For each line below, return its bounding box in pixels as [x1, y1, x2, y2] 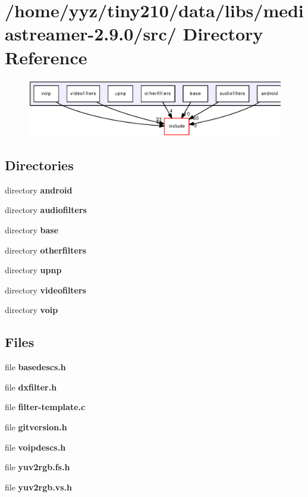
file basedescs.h [5, 361, 66, 373]
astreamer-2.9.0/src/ [5, 21, 177, 46]
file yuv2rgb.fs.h [5, 461, 70, 473]
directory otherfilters [5, 243, 86, 256]
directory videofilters [5, 283, 86, 296]
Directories [5, 155, 74, 174]
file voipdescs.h [5, 440, 66, 453]
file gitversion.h [5, 420, 67, 433]
